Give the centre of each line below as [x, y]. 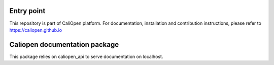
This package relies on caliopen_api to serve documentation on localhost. [86, 56]
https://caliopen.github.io [36, 30]
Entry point [27, 11]
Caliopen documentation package [64, 45]
